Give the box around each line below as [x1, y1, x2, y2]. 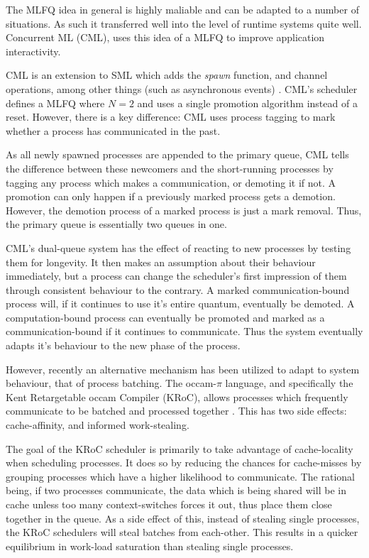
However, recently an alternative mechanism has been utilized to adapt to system [6, 361, 360, 376]
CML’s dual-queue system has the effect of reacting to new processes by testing [6, 240, 351, 255]
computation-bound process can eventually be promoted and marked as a [6, 310, 325, 324]
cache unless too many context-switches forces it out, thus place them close [6, 497, 332, 511]
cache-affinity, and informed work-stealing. [6, 417, 189, 432]
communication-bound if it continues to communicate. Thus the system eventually [6, 324, 363, 339]
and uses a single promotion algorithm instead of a [137, 95, 358, 110]
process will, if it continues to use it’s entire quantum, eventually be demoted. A [6, 296, 355, 311]
